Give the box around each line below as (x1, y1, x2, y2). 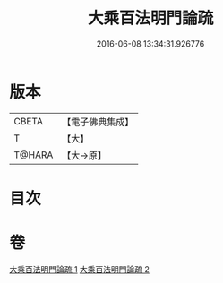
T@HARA (13, 149, 54, 161)
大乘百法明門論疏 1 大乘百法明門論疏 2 (9, 263, 150, 274)
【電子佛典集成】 (62, 116, 134, 128)
